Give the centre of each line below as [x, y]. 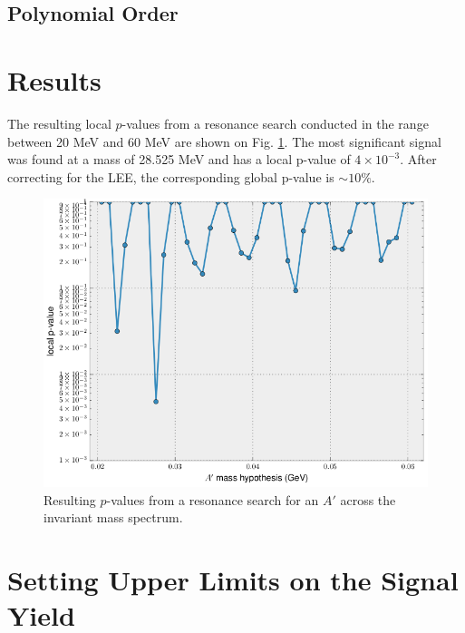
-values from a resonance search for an [213, 499]
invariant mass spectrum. [113, 517]
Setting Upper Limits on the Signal [233, 579]
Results [54, 79]
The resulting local [59, 123]
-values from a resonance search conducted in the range [275, 123]
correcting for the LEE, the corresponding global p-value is [171, 176]
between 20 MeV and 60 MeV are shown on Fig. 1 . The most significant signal [224, 141]
